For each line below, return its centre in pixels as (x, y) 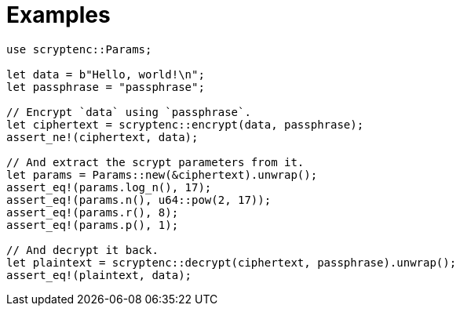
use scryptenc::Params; (79, 49)
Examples (58, 15)
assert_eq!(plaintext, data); (99, 275)
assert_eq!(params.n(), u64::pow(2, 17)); (139, 200)
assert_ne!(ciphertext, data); (102, 137)
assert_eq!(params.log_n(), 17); (109, 187)
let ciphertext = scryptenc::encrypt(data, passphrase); (185, 124)
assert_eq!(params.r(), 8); (93, 212)
